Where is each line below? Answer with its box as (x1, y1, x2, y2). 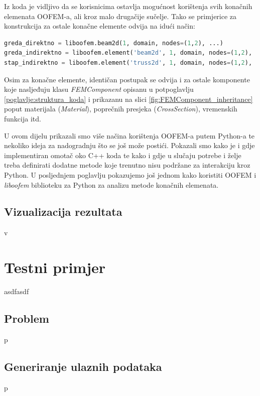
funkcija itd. (4, 113, 41, 123)
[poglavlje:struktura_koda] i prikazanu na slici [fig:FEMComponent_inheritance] (4, 93, 253, 104)
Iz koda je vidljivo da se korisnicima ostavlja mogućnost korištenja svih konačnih (4, 1, 252, 11)
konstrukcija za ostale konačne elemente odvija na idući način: (4, 21, 195, 31)
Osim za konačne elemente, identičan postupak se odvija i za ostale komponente (4, 74, 250, 84)
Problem (4, 311, 49, 326)
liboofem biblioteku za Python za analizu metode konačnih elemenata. (4, 179, 219, 190)
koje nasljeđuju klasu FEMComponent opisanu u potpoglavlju (4, 84, 194, 94)
